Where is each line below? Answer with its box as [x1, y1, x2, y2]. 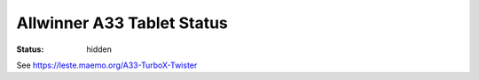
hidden [86, 44, 113, 55]
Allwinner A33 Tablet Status [16, 13, 228, 33]
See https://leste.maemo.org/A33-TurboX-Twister [16, 60, 198, 70]
